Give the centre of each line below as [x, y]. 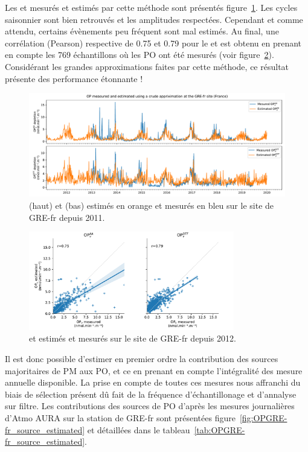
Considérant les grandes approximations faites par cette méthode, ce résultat [147, 66]
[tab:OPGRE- [220, 429]
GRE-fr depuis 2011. [67, 217]
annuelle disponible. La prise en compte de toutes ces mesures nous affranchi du [153, 382]
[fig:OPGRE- [263, 417]
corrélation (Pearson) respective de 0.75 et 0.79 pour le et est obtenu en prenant [153, 43]
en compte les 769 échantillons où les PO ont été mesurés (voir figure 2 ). [140, 55]
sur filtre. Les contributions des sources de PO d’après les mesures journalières [150, 406]
